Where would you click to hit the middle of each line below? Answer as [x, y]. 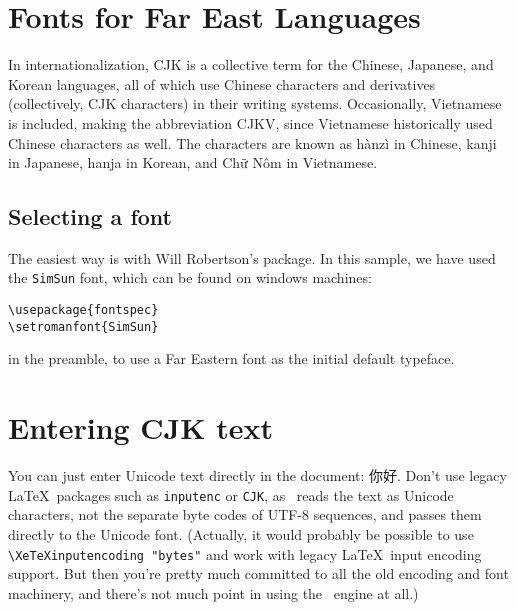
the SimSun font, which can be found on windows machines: [190, 277]
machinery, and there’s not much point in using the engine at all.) [213, 592]
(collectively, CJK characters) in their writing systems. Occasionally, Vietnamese [255, 103]
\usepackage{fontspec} [83, 310]
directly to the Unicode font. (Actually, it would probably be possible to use [241, 534]
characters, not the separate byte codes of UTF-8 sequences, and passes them [245, 514]
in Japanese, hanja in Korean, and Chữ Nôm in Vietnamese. [193, 162]
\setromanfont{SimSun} [83, 326]
